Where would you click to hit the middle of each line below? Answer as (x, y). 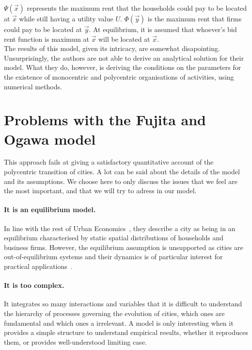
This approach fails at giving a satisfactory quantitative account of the (109, 162)
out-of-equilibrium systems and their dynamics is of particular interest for (113, 257)
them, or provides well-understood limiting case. (75, 342)
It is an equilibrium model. (50, 209)
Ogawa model (50, 139)
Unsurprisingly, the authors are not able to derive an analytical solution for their (124, 58)
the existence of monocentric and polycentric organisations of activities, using (119, 76)
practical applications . (38, 266)
